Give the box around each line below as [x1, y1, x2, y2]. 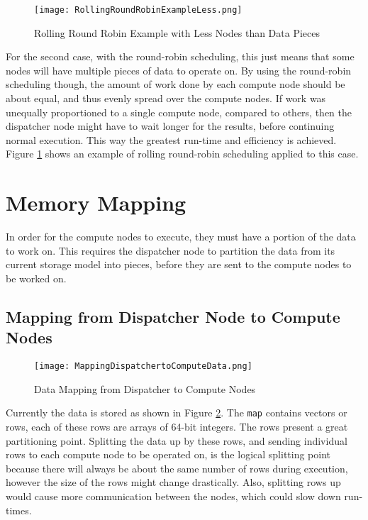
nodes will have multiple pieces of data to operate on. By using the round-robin [6, 62, 352, 77]
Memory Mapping [6, 188, 186, 217]
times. [6, 502, 32, 517]
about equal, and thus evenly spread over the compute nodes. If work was [6, 91, 326, 106]
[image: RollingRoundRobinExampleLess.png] [34, 5, 242, 15]
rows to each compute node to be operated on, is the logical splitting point [6, 447, 331, 462]
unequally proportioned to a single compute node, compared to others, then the [6, 104, 352, 119]
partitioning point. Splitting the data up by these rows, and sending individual [6, 433, 347, 448]
